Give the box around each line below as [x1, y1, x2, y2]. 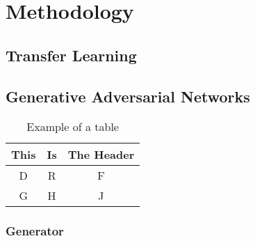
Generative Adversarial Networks [6, 85, 250, 107]
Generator [6, 222, 64, 240]
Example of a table [26, 118, 119, 135]
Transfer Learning [6, 44, 137, 65]
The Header [67, 146, 135, 163]
